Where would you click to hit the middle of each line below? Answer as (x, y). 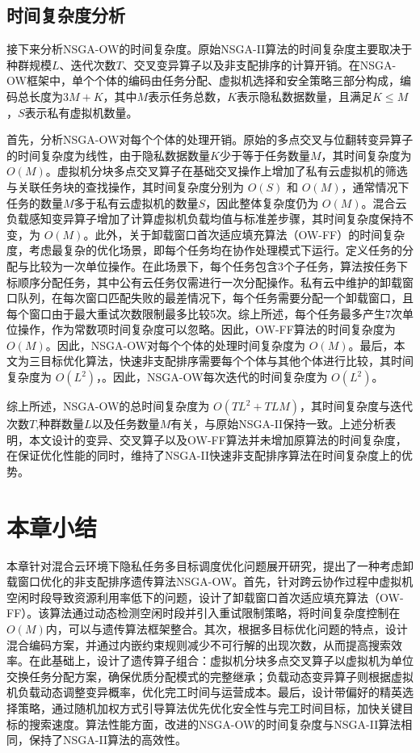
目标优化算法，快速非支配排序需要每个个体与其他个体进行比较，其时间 (227, 361)
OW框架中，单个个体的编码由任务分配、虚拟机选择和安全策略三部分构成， (203, 80)
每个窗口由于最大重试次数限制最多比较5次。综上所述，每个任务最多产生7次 (204, 313)
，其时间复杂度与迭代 (357, 406)
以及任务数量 (126, 424)
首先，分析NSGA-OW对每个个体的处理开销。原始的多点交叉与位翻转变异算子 (210, 139)
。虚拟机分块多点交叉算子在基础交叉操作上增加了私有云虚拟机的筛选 (227, 171)
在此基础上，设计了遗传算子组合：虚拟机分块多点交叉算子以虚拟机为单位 (221, 660)
